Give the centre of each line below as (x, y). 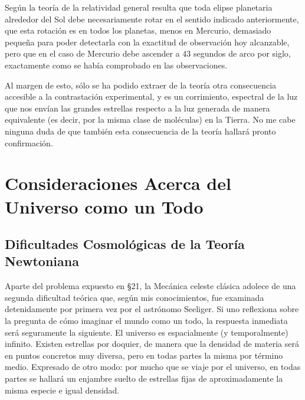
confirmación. (29, 142)
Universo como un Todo (104, 206)
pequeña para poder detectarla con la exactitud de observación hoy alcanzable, (147, 42)
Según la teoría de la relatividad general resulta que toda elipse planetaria (139, 7)
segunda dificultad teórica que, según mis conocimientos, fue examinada (135, 297)
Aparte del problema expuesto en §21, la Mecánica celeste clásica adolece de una (150, 286)
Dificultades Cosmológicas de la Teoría (125, 244)
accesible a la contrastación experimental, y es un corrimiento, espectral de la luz (151, 96)
